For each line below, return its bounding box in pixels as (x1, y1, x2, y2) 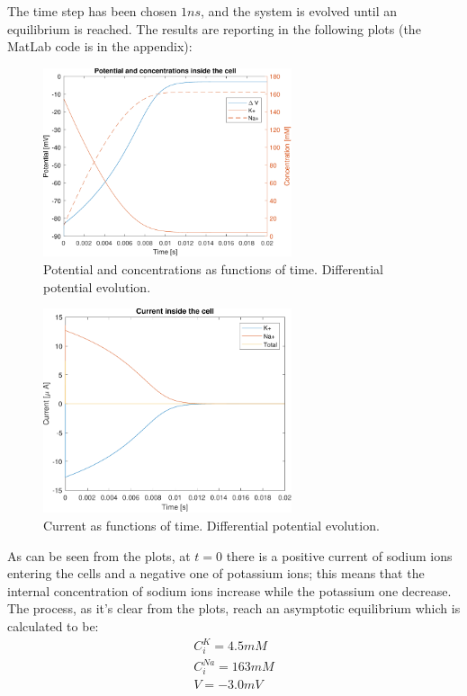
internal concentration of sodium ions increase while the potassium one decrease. (7, 581, 452, 600)
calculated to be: (7, 616, 99, 635)
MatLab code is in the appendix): (7, 37, 193, 56)
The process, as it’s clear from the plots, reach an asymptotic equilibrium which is (7, 599, 461, 618)
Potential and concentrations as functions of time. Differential (43, 260, 383, 279)
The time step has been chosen (7, 2, 177, 20)
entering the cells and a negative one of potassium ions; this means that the (7, 564, 425, 583)
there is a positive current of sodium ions (226, 546, 453, 565)
